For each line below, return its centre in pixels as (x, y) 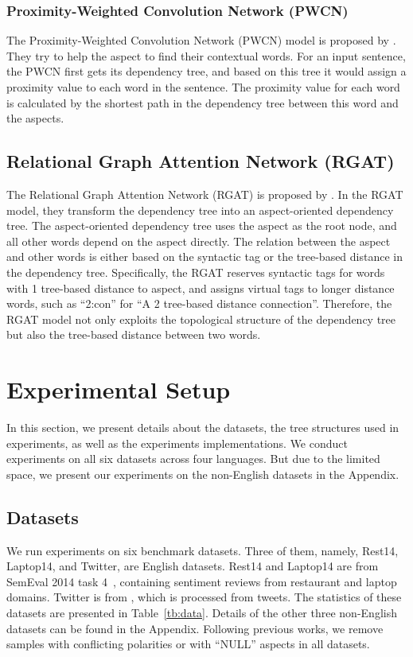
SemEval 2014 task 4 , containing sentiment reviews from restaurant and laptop (202, 581)
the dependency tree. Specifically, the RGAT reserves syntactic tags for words (196, 272)
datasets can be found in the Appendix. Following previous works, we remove (195, 628)
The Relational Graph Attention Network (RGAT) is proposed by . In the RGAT (205, 194)
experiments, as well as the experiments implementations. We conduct (177, 443)
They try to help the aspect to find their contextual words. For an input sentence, (206, 55)
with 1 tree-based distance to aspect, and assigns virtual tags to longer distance (201, 288)
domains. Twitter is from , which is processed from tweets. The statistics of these (204, 597)
